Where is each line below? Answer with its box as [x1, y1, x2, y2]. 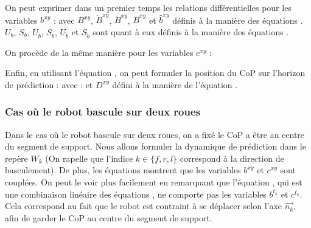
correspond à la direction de [180, 151, 284, 164]
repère [5, 151, 28, 164]
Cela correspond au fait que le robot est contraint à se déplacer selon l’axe [5, 199, 282, 212]
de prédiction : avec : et [5, 78, 93, 91]
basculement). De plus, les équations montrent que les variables [5, 164, 241, 176]
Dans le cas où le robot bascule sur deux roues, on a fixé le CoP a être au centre [5, 128, 305, 140]
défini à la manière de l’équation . [112, 78, 238, 91]
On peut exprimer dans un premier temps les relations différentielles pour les [5, 1, 292, 13]
